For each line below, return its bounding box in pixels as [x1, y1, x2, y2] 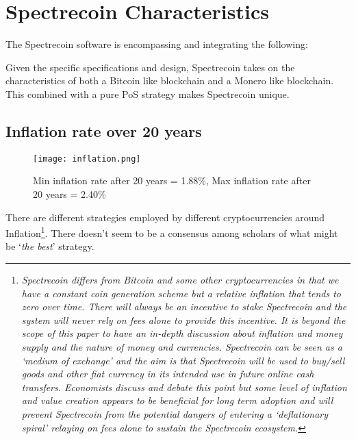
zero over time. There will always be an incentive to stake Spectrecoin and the [21, 299, 347, 314]
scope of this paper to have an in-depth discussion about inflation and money [21, 326, 343, 340]
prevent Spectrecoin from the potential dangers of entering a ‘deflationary [21, 406, 329, 421]
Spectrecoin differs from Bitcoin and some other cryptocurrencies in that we [21, 272, 339, 286]
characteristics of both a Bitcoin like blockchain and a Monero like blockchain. [5, 73, 334, 88]
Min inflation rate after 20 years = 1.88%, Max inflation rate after [33, 173, 311, 188]
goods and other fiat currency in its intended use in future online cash [21, 366, 314, 381]
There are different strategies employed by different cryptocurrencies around [5, 210, 325, 224]
